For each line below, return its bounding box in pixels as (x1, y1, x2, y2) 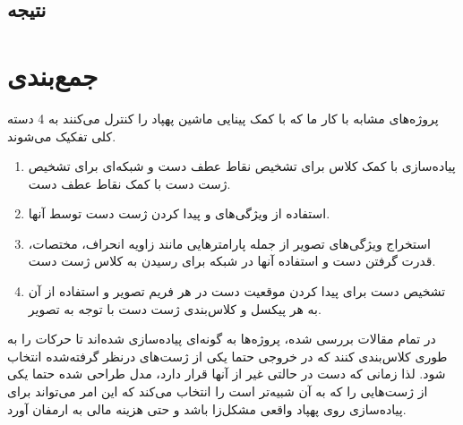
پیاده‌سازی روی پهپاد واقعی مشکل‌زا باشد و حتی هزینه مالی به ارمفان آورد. (7, 399, 407, 418)
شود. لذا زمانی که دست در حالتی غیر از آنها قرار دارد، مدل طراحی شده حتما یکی (7, 364, 446, 383)
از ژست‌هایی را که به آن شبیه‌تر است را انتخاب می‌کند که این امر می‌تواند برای (7, 382, 428, 401)
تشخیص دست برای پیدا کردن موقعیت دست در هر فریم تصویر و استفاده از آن (28, 282, 446, 301)
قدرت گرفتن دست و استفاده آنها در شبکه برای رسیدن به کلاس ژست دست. (28, 251, 436, 270)
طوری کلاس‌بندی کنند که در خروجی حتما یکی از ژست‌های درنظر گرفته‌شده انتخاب (7, 346, 448, 365)
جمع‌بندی (7, 56, 99, 93)
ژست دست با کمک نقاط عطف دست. (28, 174, 231, 192)
